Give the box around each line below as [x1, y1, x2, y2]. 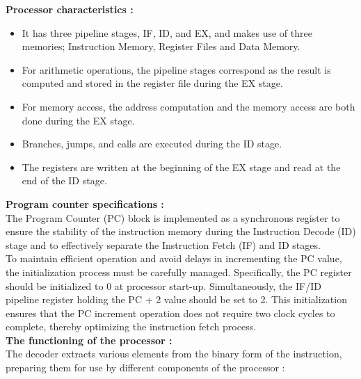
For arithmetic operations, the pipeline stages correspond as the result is [22, 62, 331, 76]
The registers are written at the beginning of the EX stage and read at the [22, 159, 341, 174]
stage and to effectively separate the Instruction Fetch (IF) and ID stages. [6, 237, 321, 252]
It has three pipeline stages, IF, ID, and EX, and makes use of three [22, 25, 312, 40]
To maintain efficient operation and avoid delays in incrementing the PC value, [6, 251, 342, 266]
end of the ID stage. [22, 173, 107, 188]
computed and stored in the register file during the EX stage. [22, 76, 283, 90]
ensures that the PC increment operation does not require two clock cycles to [6, 305, 335, 320]
